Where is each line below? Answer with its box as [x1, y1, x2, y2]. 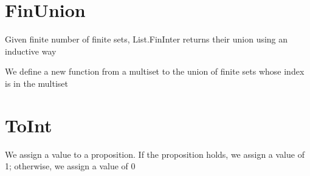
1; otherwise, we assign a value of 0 [5, 160, 136, 172]
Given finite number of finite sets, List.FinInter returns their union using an [5, 33, 288, 46]
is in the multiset [5, 76, 68, 89]
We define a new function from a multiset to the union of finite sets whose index [5, 65, 305, 78]
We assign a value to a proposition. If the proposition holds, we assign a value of [5, 147, 305, 160]
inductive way [5, 44, 57, 57]
